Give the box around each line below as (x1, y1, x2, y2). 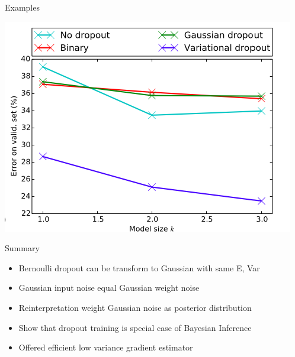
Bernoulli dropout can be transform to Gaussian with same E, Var (18, 261, 260, 274)
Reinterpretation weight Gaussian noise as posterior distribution (18, 301, 252, 313)
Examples (5, 1, 40, 13)
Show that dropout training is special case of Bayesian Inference (18, 321, 252, 333)
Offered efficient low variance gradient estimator (18, 341, 193, 353)
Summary (5, 242, 40, 254)
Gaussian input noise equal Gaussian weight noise (18, 281, 200, 294)
